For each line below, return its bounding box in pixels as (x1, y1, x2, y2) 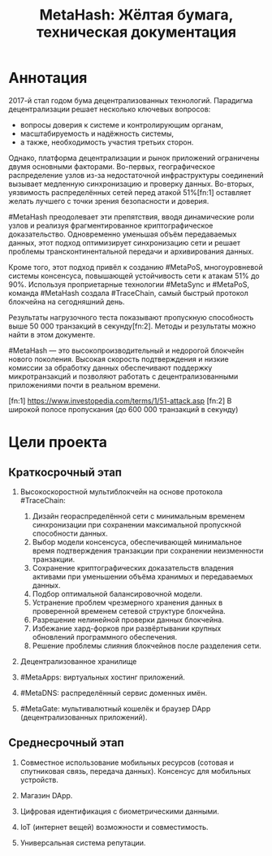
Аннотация (8, 69, 88, 87)
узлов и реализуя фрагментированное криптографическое (8, 220, 214, 230)
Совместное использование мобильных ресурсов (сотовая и (19, 758, 234, 767)
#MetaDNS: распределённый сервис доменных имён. (19, 688, 208, 697)
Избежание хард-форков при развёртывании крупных (32, 624, 222, 633)
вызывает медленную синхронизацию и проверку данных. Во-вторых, (8, 179, 254, 189)
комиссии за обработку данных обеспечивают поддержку (8, 363, 213, 372)
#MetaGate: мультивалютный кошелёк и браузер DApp (19, 703, 211, 713)
